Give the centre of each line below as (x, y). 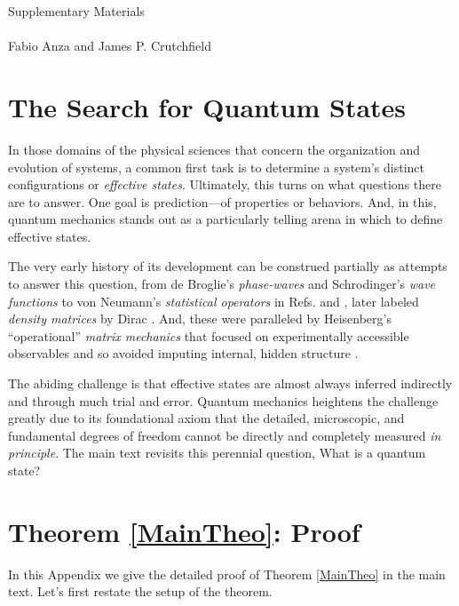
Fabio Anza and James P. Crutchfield (110, 46)
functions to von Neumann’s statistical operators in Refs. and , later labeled (214, 301)
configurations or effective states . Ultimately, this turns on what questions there (225, 184)
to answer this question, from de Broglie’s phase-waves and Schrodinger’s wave (222, 284)
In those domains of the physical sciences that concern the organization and (214, 149)
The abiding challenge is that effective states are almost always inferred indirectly (230, 383)
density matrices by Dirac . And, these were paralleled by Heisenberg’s (200, 319)
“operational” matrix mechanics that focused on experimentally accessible (209, 335)
